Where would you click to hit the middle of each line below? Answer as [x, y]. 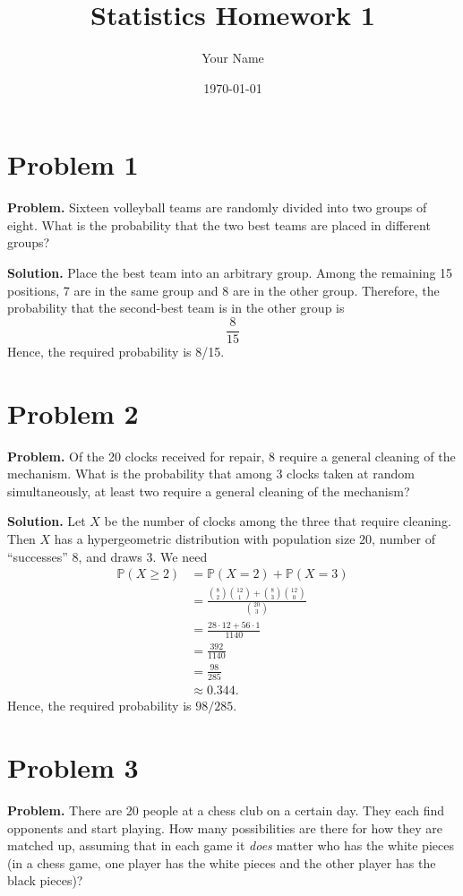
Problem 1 [73, 164]
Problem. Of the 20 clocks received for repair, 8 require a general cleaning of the [231, 456]
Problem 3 [73, 767]
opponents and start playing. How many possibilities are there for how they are [225, 827]
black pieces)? [45, 880]
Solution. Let [47, 521]
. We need [180, 556]
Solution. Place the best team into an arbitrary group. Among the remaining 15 [230, 273]
